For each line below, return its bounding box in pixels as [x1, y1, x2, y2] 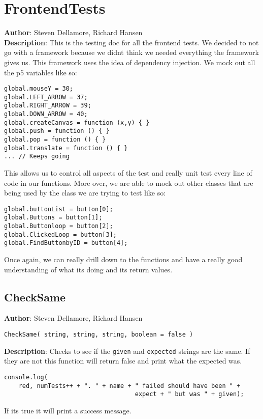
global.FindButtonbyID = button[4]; [4, 239, 128, 247]
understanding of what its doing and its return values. [4, 264, 173, 274]
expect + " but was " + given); [135, 390, 244, 398]
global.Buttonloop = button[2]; [4, 222, 113, 230]
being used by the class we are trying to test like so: [4, 187, 166, 198]
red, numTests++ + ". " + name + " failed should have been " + [18, 382, 241, 389]
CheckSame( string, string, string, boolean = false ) [4, 331, 193, 339]
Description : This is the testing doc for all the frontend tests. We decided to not [4, 37, 259, 47]
